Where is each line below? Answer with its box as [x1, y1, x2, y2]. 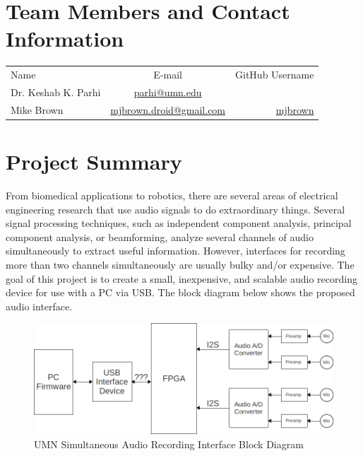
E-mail [153, 67, 182, 82]
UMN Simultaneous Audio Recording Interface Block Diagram [34, 436, 304, 451]
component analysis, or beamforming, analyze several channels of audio [6, 229, 314, 244]
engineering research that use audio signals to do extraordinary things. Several [6, 201, 345, 216]
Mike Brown [11, 102, 64, 117]
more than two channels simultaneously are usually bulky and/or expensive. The [6, 257, 355, 271]
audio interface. [6, 298, 73, 313]
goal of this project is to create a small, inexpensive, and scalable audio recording [6, 271, 357, 286]
